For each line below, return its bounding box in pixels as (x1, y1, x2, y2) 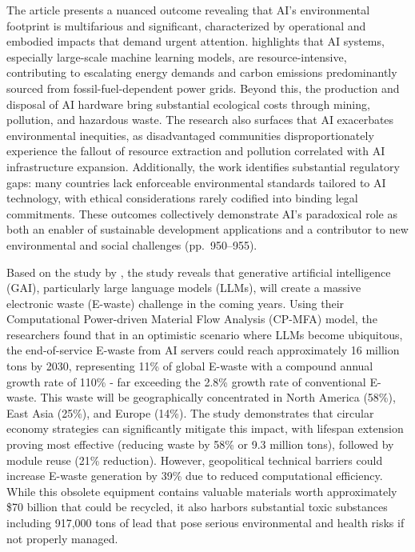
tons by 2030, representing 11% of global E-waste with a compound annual (6, 358, 373, 374)
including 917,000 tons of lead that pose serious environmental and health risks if (6, 514, 405, 530)
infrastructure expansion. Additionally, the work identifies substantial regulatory (6, 158, 400, 174)
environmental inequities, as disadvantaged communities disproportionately (6, 126, 374, 143)
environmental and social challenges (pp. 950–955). (6, 236, 257, 253)
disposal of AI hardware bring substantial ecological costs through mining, (6, 95, 370, 112)
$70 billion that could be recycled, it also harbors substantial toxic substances (6, 498, 388, 515)
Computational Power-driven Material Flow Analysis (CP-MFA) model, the (6, 310, 377, 327)
